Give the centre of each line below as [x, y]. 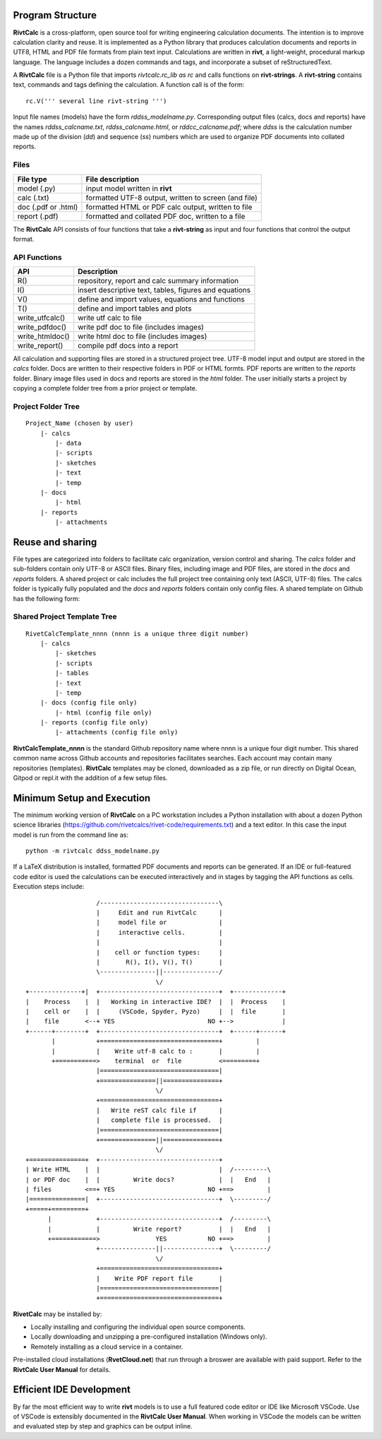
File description [113, 179]
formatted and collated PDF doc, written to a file [165, 216]
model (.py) [36, 189]
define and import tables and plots [135, 309]
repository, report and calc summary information [158, 281]
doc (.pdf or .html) [48, 207]
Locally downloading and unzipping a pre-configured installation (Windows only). [149, 1337]
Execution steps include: [49, 887]
